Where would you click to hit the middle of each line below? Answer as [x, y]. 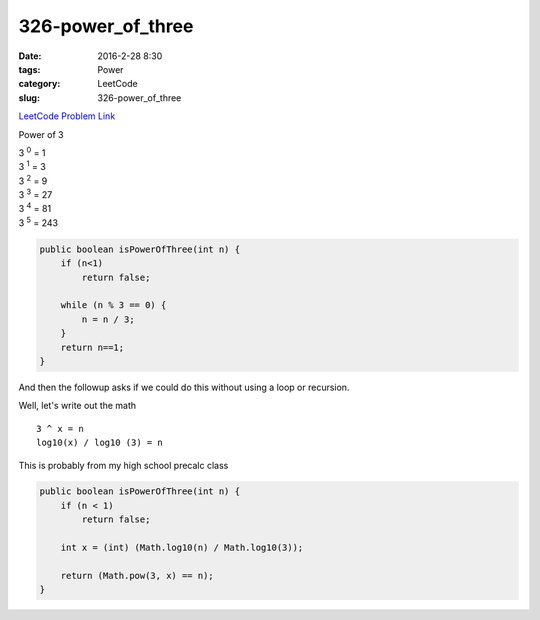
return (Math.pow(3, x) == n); [137, 575]
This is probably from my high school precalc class [123, 465]
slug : [29, 97]
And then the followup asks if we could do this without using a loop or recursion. [184, 387]
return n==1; [92, 347]
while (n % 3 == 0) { [113, 305]
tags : [29, 69]
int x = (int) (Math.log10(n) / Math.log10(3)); [182, 548]
